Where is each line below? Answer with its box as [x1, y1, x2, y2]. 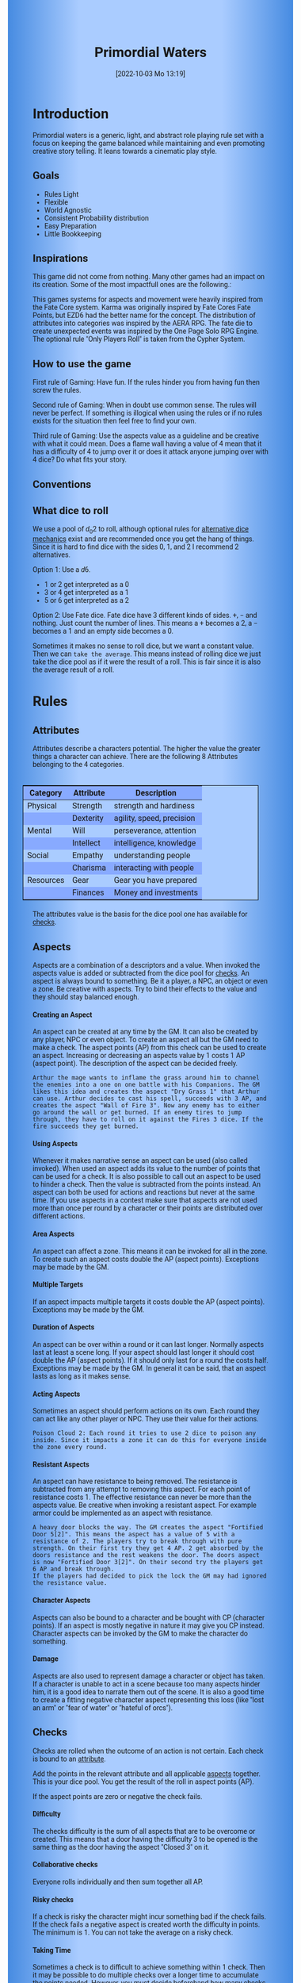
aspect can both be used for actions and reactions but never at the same [32, 1188, 255, 1197]
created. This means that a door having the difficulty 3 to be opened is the [32, 1835, 258, 1843]
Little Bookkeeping [44, 229, 102, 238]
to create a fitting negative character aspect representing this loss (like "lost [32, 1695, 265, 1705]
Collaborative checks [32, 1860, 98, 1870]
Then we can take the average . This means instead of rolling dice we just [32, 650, 261, 658]
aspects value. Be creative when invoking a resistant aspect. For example [32, 1501, 257, 1510]
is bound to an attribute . [32, 1754, 106, 1763]
